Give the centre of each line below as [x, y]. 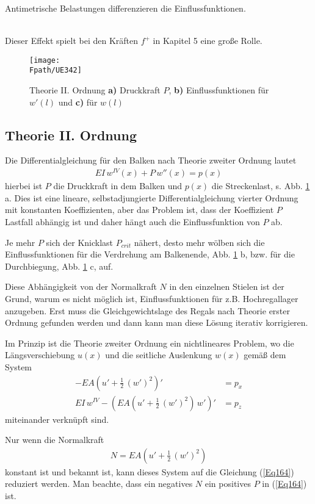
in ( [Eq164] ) [284, 484]
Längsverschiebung [40, 355]
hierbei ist [24, 186]
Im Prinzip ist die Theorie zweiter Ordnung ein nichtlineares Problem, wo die [150, 343]
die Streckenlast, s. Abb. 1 [261, 186]
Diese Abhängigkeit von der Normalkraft [81, 286]
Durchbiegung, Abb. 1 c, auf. [59, 266]
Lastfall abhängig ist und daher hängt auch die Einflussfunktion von [132, 221]
